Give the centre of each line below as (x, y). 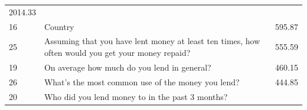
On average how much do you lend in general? (128, 67)
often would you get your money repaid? (117, 53)
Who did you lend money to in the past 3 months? (136, 96)
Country (59, 26)
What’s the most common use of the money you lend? (142, 81)
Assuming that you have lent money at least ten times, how (152, 41)
